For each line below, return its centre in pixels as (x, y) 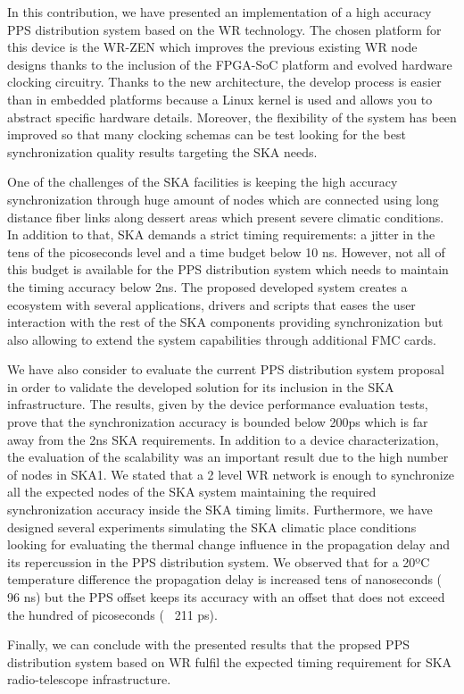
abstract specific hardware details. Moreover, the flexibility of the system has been (232, 117)
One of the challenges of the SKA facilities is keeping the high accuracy (203, 182)
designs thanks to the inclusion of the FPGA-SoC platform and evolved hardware (230, 64)
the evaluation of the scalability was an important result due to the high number (228, 457)
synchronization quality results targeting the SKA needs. (162, 151)
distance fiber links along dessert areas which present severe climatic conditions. (226, 217)
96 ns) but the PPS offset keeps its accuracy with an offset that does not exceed (226, 597)
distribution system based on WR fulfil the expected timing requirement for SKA (230, 661)
